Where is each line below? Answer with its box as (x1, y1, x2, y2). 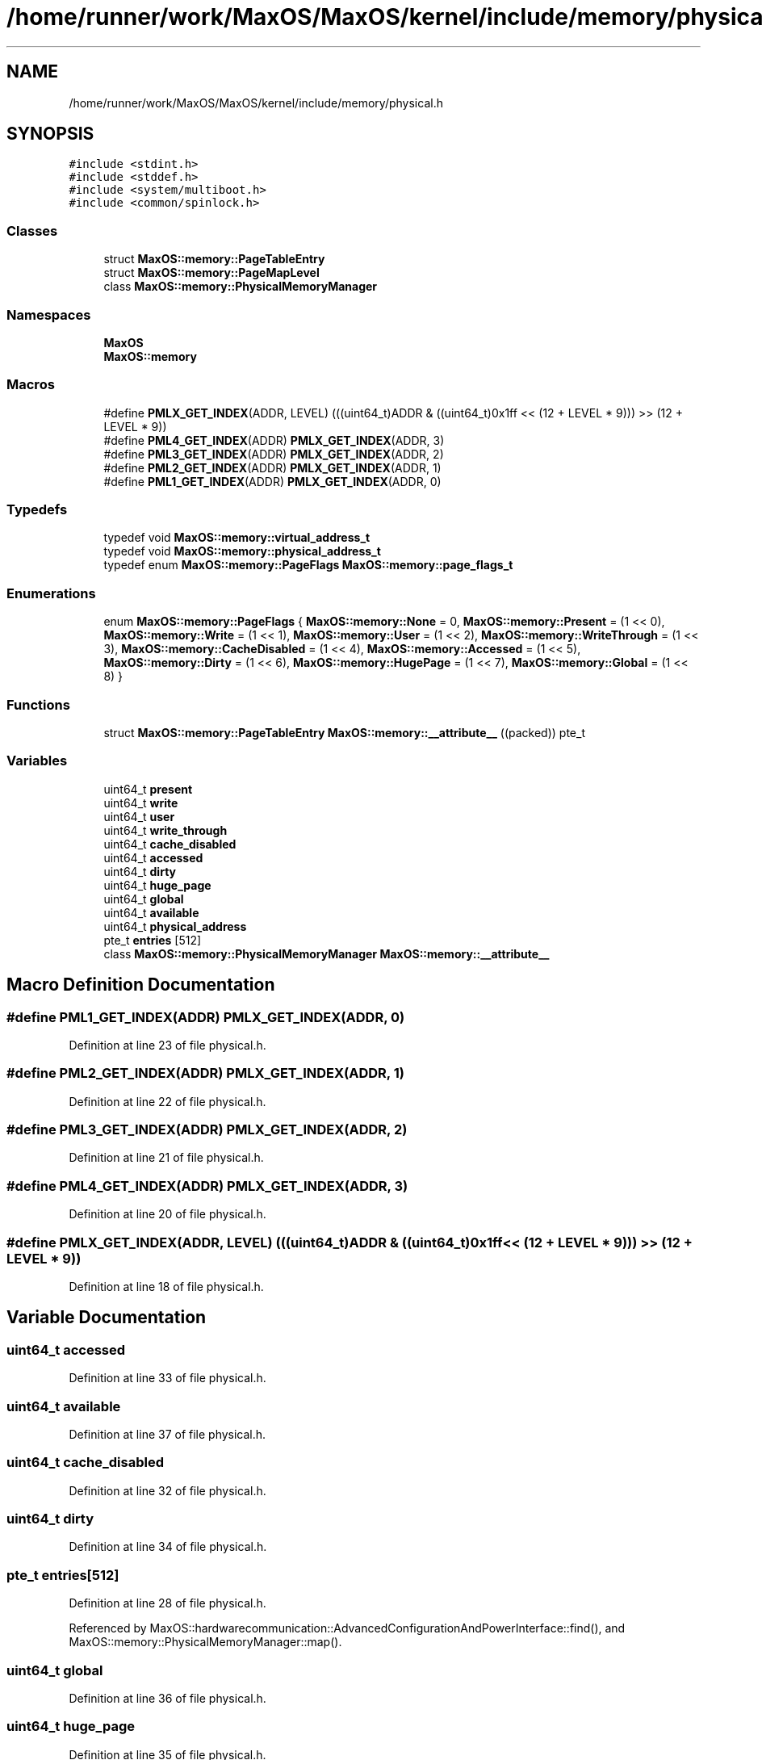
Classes (6, 222, 58, 239)
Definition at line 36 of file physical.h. (69, 1691, 266, 1705)
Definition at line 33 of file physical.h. (69, 1371, 266, 1385)
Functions (6, 696, 70, 713)
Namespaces (6, 306, 91, 323)
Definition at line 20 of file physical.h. (69, 1207, 266, 1222)
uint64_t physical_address (103, 919, 247, 933)
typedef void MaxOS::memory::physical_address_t (103, 544, 381, 559)
